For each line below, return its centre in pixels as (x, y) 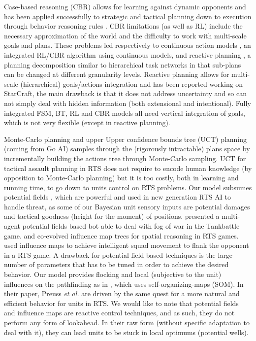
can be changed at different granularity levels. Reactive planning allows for (117, 74)
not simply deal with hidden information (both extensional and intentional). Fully (128, 103)
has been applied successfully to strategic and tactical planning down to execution (128, 16)
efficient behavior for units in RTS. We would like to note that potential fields (121, 303)
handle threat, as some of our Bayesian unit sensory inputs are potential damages (127, 206)
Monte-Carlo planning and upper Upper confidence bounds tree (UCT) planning (126, 139)
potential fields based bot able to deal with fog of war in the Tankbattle (131, 226)
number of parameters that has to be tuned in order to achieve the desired (116, 264)
